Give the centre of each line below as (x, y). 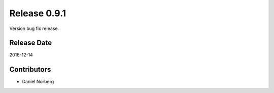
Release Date (31, 43)
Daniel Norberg (38, 82)
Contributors (30, 69)
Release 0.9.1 (38, 13)
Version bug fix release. (34, 28)
